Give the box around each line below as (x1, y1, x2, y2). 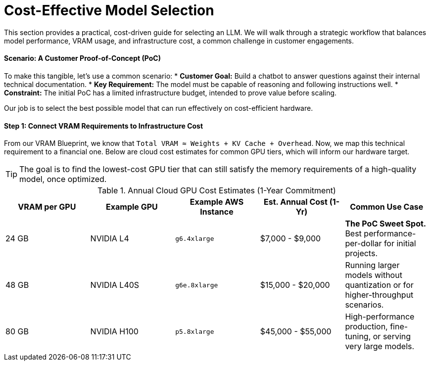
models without (345, 270, 402, 280)
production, (345, 321, 388, 332)
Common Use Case (350, 202, 424, 212)
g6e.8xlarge (175, 281, 218, 289)
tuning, (345, 331, 371, 342)
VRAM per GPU (18, 202, 76, 212)
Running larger (345, 260, 400, 271)
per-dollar (345, 238, 382, 249)
